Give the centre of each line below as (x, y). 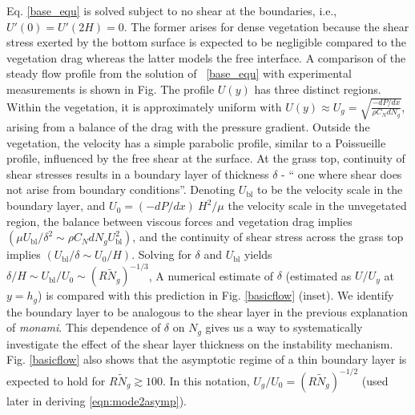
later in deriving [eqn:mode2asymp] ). (97, 400)
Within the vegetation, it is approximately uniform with (144, 106)
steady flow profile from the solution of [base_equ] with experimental (179, 73)
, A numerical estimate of (211, 275)
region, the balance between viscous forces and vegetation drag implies (179, 221)
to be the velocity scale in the (330, 189)
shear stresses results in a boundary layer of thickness (138, 173)
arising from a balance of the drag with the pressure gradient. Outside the (188, 127)
